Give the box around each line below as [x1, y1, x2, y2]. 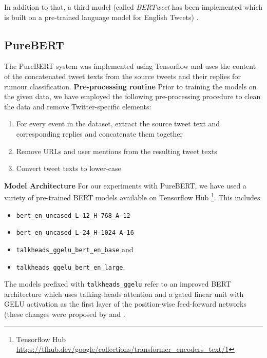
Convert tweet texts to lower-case [16, 163, 121, 174]
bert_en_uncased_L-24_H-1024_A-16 [16, 229, 134, 237]
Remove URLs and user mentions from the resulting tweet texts [16, 145, 217, 156]
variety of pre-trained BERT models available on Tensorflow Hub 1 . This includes [4, 191, 260, 202]
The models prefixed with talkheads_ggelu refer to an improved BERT [4, 278, 231, 289]
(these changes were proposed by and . [4, 309, 125, 319]
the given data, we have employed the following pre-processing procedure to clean [4, 91, 261, 102]
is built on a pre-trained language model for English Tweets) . [4, 11, 199, 22]
